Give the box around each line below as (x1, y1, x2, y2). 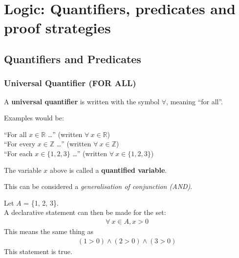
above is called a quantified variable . (49, 164, 167, 175)
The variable (4, 164, 42, 175)
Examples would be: (4, 113, 64, 123)
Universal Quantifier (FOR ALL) (4, 77, 136, 89)
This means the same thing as (4, 226, 94, 236)
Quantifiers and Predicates (4, 51, 141, 66)
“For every (4, 139, 36, 149)
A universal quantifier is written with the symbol (4, 96, 160, 106)
